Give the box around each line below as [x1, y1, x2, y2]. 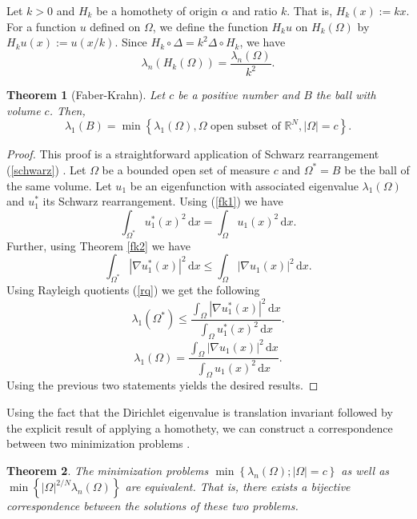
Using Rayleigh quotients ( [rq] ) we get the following [6, 281, 260, 297]
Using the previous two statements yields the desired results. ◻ [6, 377, 319, 393]
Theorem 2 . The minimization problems [6, 461, 209, 478]
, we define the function [152, 18, 268, 34]
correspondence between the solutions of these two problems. [6, 497, 299, 514]
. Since [114, 34, 147, 50]
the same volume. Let [6, 177, 112, 194]
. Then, [49, 102, 86, 118]
